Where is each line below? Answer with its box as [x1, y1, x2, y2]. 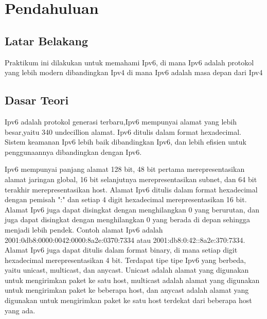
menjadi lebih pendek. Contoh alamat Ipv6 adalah [5, 224, 163, 235]
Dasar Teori [5, 92, 69, 108]
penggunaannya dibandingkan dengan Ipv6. [5, 146, 142, 157]
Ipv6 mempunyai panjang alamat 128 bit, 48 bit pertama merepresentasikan [5, 164, 245, 174]
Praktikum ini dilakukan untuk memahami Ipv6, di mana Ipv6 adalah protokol [5, 57, 254, 67]
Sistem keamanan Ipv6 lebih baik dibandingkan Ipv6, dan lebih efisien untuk [5, 136, 247, 147]
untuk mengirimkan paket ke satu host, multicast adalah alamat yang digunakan [5, 274, 260, 285]
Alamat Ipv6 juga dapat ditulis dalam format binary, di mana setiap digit [5, 244, 238, 255]
